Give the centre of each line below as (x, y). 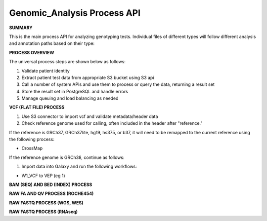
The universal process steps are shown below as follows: (67, 62)
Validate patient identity (46, 71)
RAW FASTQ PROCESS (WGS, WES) (46, 203)
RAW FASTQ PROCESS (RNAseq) (44, 212)
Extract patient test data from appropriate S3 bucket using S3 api (88, 77)
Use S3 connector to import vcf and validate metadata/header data (90, 116)
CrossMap (32, 148)
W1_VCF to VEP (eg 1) (43, 176)
